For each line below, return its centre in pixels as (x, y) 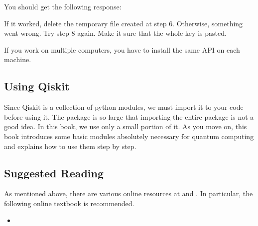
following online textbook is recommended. (69, 203)
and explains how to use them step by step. (70, 146)
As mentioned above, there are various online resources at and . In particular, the (129, 193)
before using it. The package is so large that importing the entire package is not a (129, 116)
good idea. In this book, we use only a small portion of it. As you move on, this (126, 126)
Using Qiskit (37, 86)
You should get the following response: (63, 6)
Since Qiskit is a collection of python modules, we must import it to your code (124, 107)
